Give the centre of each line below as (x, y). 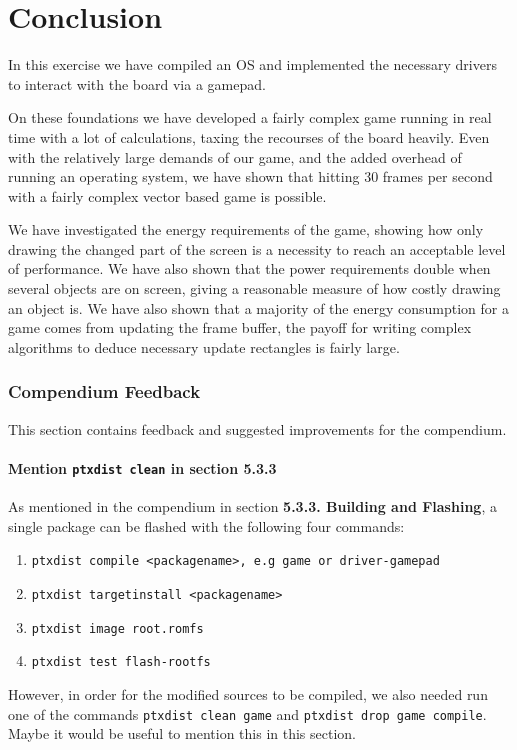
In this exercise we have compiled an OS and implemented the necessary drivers (252, 64)
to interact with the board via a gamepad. (137, 83)
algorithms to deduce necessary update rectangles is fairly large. (204, 346)
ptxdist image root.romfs (117, 628)
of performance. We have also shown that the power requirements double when (249, 268)
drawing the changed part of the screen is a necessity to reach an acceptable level (257, 248)
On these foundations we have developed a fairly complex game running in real (250, 117)
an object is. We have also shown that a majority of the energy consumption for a (258, 307)
